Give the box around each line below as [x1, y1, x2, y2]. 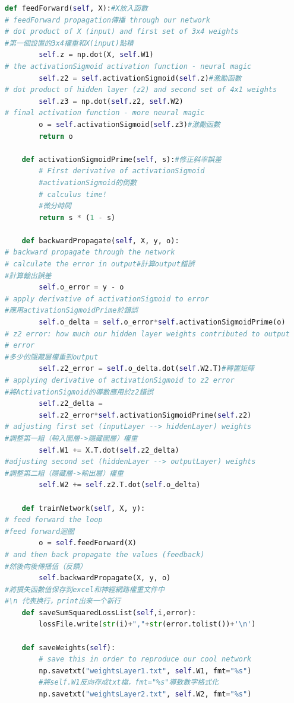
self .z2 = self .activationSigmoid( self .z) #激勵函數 [39, 74, 242, 82]
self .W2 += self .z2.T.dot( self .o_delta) [39, 481, 201, 489]
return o [39, 132, 73, 141]
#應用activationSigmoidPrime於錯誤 [5, 306, 138, 315]
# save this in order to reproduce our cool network [39, 655, 252, 664]
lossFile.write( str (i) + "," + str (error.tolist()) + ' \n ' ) [39, 620, 256, 629]
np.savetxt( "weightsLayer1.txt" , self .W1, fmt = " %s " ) [39, 666, 252, 675]
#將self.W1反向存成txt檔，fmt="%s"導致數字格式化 [39, 678, 219, 687]
